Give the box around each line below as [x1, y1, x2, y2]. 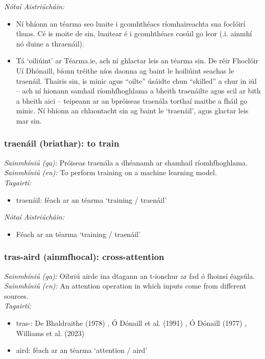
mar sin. [16, 115, 42, 126]
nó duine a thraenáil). [16, 38, 84, 49]
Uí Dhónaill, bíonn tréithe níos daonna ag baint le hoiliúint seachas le [16, 65, 234, 76]
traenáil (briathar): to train [4, 137, 119, 150]
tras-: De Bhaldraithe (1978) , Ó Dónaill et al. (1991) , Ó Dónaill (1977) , [16, 317, 247, 328]
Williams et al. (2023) [16, 327, 85, 338]
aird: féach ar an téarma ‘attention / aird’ [16, 345, 148, 355]
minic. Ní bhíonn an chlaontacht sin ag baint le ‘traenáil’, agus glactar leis [16, 105, 249, 116]
